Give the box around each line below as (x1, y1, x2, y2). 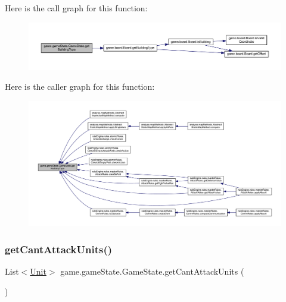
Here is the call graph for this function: (5, 2, 148, 14)
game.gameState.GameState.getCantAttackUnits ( (60, 265, 244, 278)
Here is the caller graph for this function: (5, 80, 155, 93)
